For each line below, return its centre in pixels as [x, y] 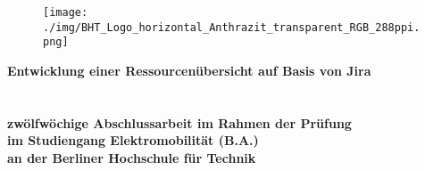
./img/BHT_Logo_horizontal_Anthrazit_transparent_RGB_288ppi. [232, 27]
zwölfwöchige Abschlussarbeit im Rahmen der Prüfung [179, 122]
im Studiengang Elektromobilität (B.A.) [133, 140]
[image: [66, 12]
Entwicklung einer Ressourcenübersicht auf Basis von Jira [189, 70]
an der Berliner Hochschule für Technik [132, 157]
